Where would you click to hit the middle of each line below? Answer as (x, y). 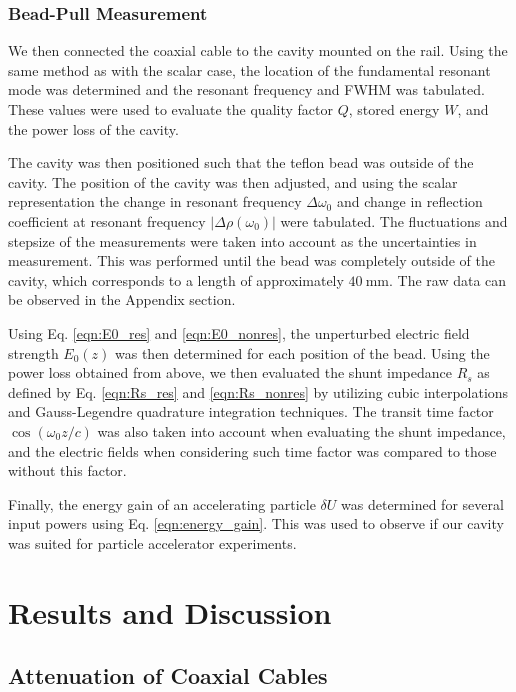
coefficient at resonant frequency (107, 220)
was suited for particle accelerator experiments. (152, 542)
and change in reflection (409, 201)
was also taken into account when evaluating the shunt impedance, (301, 430)
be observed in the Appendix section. (122, 299)
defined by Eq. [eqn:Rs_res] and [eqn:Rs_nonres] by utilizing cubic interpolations (258, 391)
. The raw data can (448, 279)
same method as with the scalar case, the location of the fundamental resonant (249, 69)
